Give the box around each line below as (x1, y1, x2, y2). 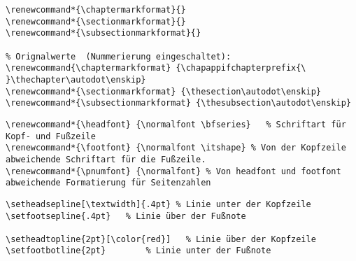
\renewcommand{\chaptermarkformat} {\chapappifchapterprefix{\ (6, 63, 306, 73)
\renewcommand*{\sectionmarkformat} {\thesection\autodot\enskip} (6, 86, 322, 97)
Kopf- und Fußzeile (6, 131, 96, 141)
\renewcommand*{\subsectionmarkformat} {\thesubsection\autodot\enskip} (6, 98, 351, 108)
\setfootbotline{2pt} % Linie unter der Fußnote (6, 246, 271, 256)
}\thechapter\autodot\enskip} (6, 74, 146, 85)
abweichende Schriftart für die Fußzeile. (6, 154, 206, 164)
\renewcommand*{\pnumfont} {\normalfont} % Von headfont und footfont (6, 166, 341, 176)
